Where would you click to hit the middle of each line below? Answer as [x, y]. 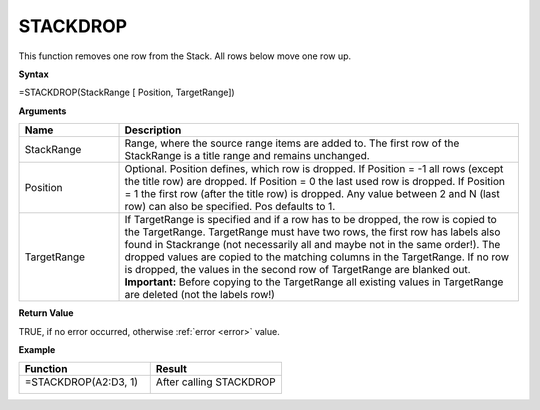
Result [171, 369]
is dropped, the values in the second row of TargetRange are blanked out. [297, 270]
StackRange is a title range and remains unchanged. [247, 156]
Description [153, 130]
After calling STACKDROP [216, 382]
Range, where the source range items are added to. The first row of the [292, 143]
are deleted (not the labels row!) [199, 295]
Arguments [42, 111]
